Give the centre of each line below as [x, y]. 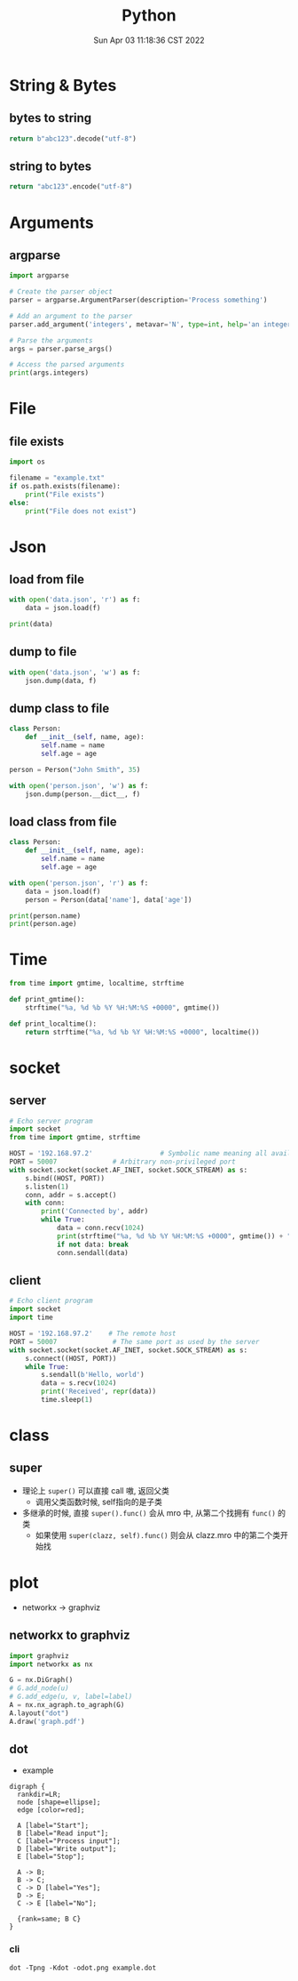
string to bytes [51, 167]
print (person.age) [43, 924]
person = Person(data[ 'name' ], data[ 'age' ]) [109, 899]
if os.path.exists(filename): [65, 486]
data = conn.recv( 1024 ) [100, 1228]
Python [149, 16]
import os [27, 462]
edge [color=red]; [51, 1810]
